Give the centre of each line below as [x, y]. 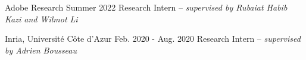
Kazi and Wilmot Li [41, 19]
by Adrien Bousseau [41, 50]
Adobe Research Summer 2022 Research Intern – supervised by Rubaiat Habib [146, 7]
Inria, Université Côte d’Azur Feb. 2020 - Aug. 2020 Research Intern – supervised [153, 39]
